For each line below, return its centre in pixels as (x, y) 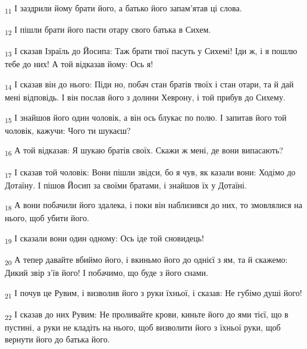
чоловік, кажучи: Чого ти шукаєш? (68, 130)
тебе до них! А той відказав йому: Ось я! (79, 64)
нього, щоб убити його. (47, 218)
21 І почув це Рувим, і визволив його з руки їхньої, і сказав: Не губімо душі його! (153, 293)
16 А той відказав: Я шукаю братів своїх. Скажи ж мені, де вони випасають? (144, 151)
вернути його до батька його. (57, 339)
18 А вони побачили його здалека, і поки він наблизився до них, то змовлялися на (153, 206)
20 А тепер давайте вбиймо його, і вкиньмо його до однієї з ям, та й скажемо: (146, 260)
